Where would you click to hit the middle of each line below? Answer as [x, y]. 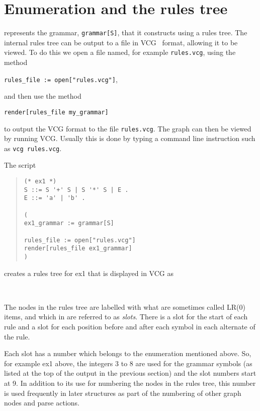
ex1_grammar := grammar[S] [69, 223]
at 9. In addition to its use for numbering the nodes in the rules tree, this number [130, 383]
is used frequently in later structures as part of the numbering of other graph [123, 393]
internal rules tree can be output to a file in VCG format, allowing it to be [121, 42]
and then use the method [43, 96]
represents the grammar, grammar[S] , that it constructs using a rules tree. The [126, 32]
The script [20, 165]
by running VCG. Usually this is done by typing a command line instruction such [130, 138]
